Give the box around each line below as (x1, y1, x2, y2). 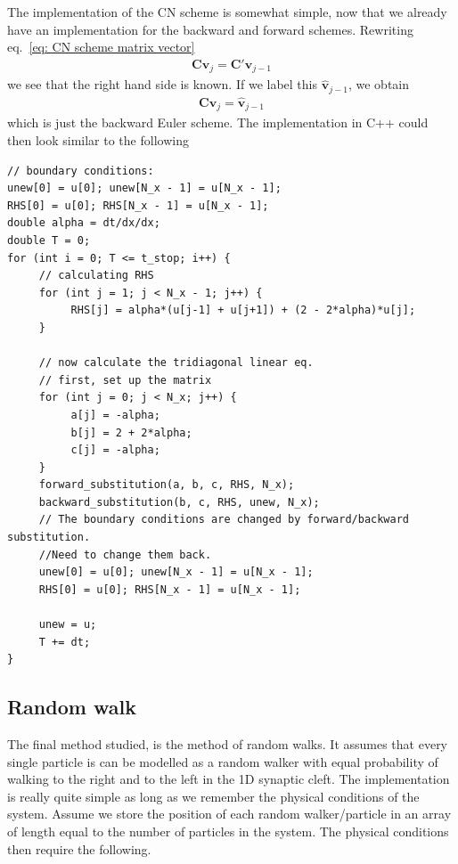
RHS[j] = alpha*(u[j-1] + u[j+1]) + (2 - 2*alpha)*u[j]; (70, 304, 416, 317)
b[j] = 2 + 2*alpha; (70, 426, 192, 439)
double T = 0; (7, 233, 91, 247)
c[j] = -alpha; (70, 444, 160, 457)
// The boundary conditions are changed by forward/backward (38, 513, 410, 526)
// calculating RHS (38, 269, 154, 282)
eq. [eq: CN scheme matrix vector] (7, 37, 195, 56)
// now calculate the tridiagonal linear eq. (38, 356, 314, 370)
